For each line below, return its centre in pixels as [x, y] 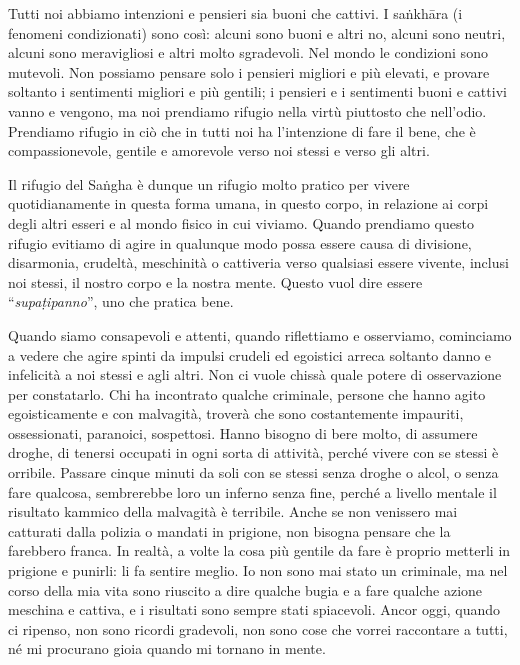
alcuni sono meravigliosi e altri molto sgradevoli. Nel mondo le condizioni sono [248, 52]
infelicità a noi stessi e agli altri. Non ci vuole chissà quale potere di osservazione [255, 374]
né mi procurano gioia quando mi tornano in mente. [167, 648]
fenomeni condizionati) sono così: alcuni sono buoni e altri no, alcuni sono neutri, [257, 32]
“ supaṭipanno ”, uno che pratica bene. [121, 301]
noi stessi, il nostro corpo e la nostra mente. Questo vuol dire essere [215, 281]
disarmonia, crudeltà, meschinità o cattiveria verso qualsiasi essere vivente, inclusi [258, 262]
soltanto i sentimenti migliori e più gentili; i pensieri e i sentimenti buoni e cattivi [257, 91]
